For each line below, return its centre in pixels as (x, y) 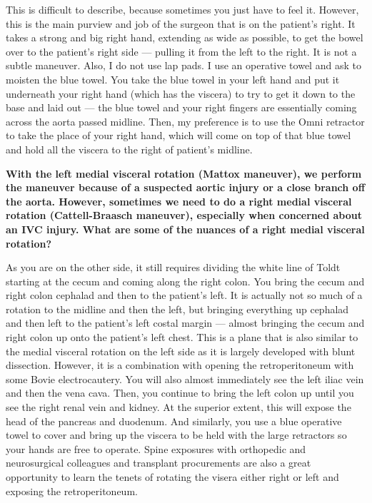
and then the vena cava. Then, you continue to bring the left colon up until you (180, 393)
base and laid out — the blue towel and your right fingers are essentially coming (181, 107)
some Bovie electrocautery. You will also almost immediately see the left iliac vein (185, 378)
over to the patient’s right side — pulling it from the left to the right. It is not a (181, 51)
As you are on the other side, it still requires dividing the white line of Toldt (173, 267)
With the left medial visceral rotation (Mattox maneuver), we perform (184, 173)
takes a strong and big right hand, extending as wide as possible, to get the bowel (185, 37)
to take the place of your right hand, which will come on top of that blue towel (179, 135)
